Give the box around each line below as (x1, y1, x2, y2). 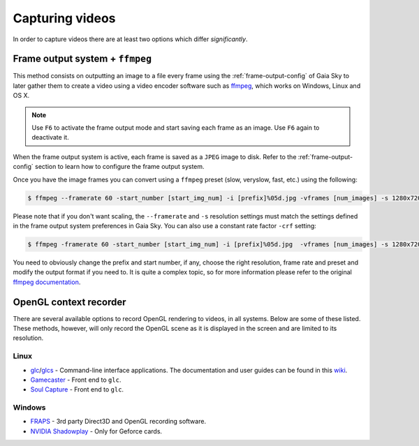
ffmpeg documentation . (13, 278, 81, 286)
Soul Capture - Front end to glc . (30, 385, 124, 394)
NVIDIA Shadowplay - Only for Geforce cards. (30, 426, 163, 436)
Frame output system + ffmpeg (13, 53, 152, 65)
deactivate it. (31, 133, 69, 142)
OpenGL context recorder (13, 296, 126, 308)
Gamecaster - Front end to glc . (30, 376, 122, 384)
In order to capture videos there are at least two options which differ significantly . (13, 35, 248, 43)
